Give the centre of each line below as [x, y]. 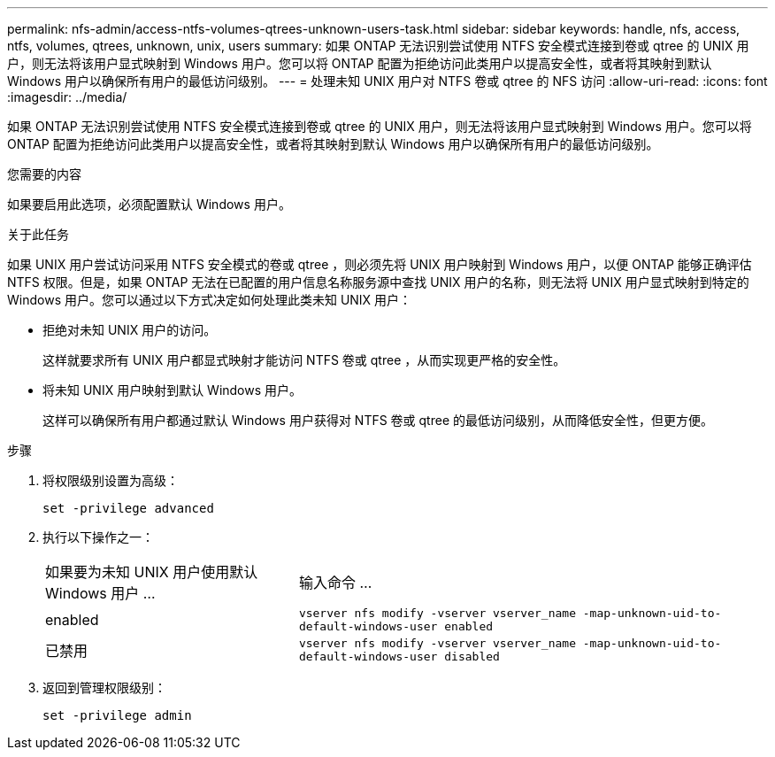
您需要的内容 [44, 174]
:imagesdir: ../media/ [67, 97]
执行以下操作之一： [98, 537]
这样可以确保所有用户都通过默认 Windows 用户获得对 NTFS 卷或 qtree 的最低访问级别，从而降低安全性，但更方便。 [378, 420]
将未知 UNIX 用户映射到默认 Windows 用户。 [173, 390]
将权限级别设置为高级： [111, 480]
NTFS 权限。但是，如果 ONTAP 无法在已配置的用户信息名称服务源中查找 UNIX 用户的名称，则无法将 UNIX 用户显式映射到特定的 [378, 282]
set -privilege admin [117, 715]
